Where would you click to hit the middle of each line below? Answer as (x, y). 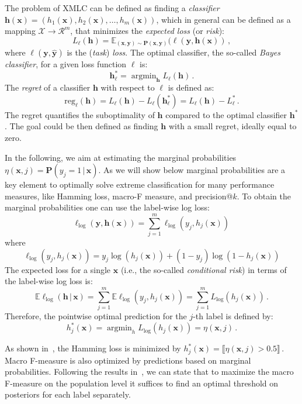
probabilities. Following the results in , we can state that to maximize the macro (149, 372)
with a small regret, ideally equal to (232, 126)
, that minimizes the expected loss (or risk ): (147, 31)
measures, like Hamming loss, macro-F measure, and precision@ (119, 196)
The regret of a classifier (48, 87)
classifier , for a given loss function (66, 64)
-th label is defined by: (233, 315)
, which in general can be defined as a (223, 19)
